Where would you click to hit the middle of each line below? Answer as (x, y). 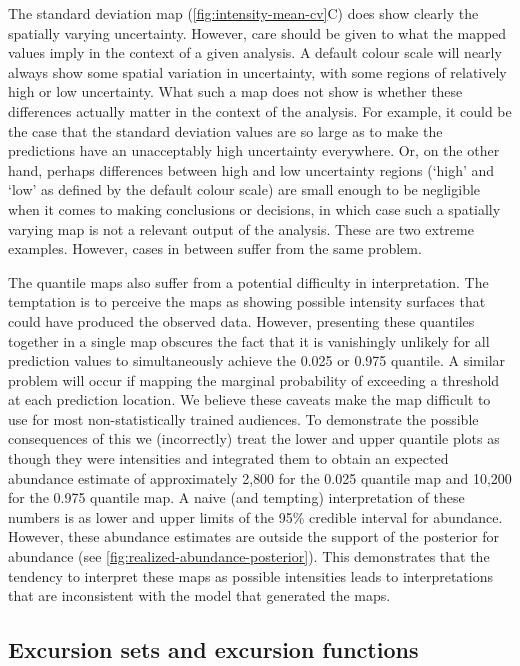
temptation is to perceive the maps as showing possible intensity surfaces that (247, 301)
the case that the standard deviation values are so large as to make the (225, 130)
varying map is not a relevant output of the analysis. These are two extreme (241, 228)
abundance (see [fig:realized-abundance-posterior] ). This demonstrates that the (249, 556)
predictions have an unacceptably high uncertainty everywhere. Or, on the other (254, 150)
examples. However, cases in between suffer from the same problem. (215, 248)
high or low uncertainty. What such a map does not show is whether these (235, 91)
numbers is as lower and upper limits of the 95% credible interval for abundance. (255, 516)
